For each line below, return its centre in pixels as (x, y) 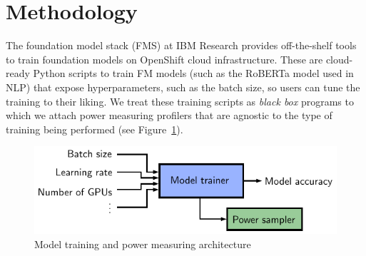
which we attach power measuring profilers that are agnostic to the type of (169, 115)
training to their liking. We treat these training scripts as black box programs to (180, 101)
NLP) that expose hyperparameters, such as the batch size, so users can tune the (183, 87)
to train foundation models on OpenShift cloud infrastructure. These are (164, 59)
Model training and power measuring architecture (143, 244)
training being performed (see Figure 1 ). (95, 129)
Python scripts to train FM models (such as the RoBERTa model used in (193, 73)
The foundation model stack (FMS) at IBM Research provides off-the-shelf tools (181, 45)
